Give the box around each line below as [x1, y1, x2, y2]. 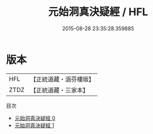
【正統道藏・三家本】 [30, 86, 89, 94]
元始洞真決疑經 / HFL [48, 5, 148, 19]
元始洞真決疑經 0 [14, 114, 55, 121]
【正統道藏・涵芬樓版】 [30, 75, 95, 83]
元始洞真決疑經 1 [14, 122, 54, 129]
